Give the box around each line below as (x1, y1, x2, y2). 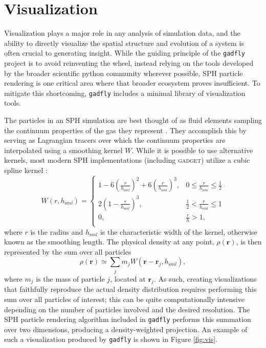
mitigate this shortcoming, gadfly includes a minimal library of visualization (4, 87, 246, 98)
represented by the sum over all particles (4, 246, 131, 257)
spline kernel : (4, 164, 48, 175)
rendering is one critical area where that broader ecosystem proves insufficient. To (4, 78, 260, 88)
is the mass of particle (36, 273, 105, 284)
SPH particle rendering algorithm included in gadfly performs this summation (4, 314, 251, 325)
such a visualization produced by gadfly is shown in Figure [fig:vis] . (4, 334, 217, 344)
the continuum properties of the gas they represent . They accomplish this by (4, 125, 247, 135)
